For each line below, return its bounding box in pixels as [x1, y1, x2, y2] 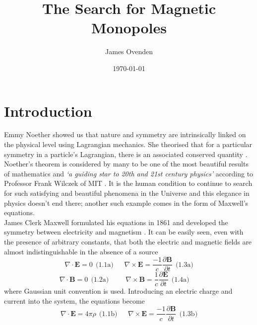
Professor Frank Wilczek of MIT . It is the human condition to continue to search [4, 178, 253, 188]
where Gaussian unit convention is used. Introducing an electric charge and [4, 286, 233, 296]
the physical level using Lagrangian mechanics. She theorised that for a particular [4, 139, 253, 150]
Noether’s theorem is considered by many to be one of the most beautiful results [4, 159, 249, 169]
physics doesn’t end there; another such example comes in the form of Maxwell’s [4, 197, 249, 208]
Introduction [4, 100, 92, 121]
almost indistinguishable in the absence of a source [4, 246, 158, 256]
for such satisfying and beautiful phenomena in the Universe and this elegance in [4, 188, 250, 198]
